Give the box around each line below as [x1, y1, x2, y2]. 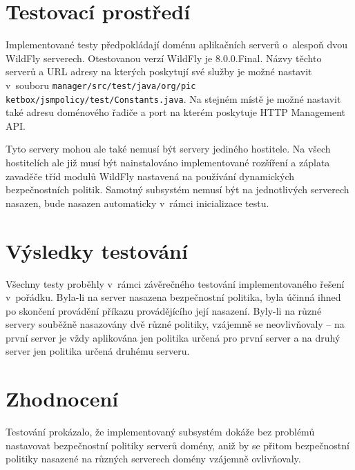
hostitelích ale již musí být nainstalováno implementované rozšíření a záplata [6, 155, 330, 169]
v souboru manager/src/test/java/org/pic [6, 77, 196, 92]
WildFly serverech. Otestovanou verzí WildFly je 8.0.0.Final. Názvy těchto [6, 50, 322, 65]
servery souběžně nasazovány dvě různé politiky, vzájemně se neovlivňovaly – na [6, 317, 345, 331]
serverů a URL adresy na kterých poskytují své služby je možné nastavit [6, 64, 312, 79]
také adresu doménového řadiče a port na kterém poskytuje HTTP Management [6, 105, 346, 119]
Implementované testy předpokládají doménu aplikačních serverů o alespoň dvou [6, 37, 348, 52]
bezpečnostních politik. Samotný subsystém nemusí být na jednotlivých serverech [6, 182, 349, 197]
